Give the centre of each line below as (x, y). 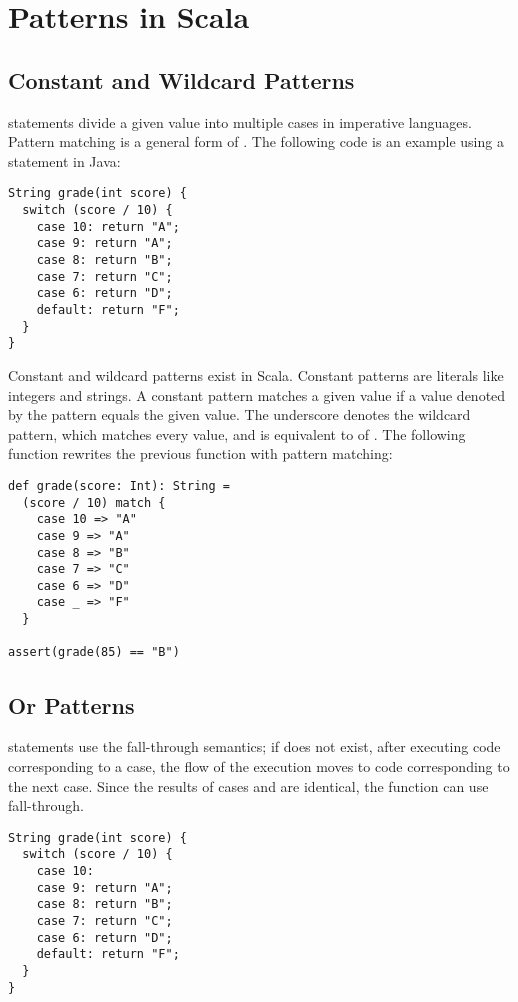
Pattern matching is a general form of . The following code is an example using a (256, 141)
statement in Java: (64, 160)
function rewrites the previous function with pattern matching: (200, 453)
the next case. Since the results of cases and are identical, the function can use (248, 785)
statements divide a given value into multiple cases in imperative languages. (240, 121)
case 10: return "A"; (108, 226)
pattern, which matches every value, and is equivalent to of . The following (237, 433)
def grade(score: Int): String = (119, 485)
